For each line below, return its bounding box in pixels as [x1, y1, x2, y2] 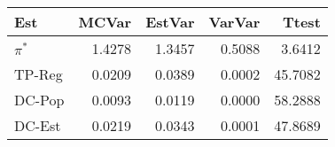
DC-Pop [14, 89, 65, 110]
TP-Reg [14, 64, 63, 84]
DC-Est [14, 115, 61, 135]
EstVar [145, 12, 195, 32]
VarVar [208, 12, 261, 32]
